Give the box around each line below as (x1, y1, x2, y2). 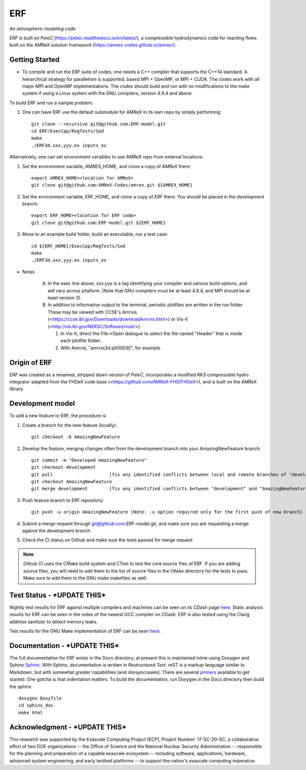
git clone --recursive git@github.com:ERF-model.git (31, 121, 166, 127)
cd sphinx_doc (18, 703, 54, 708)
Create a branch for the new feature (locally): (22, 422, 117, 428)
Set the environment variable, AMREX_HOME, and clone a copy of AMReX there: (22, 163, 191, 169)
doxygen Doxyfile (18, 695, 62, 701)
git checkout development (31, 464, 96, 470)
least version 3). (47, 295, 82, 301)
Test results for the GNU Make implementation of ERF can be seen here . (9, 628, 161, 634)
